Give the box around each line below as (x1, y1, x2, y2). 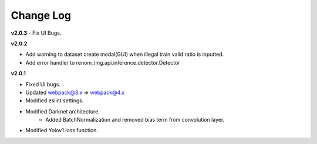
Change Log (11, 9, 72, 22)
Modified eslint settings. (25, 97, 84, 104)
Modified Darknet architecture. (25, 108, 100, 115)
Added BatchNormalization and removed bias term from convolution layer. (45, 116, 225, 123)
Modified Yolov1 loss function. (25, 127, 98, 134)
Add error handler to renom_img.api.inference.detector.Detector (25, 59, 180, 66)
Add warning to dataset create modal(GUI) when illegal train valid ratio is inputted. (25, 51, 224, 58)
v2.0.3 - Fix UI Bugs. (11, 29, 62, 36)
